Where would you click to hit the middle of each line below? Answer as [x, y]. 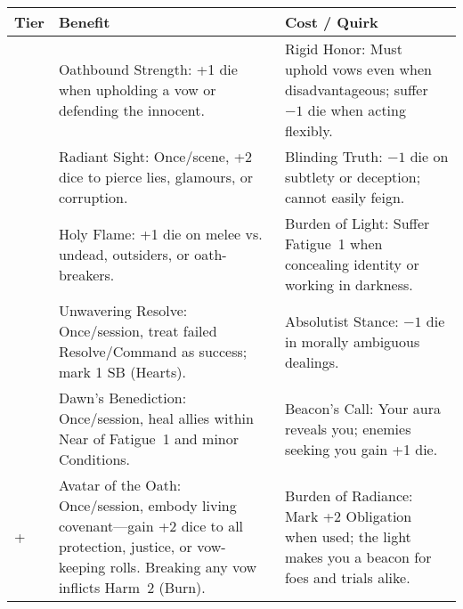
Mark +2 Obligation [348, 516]
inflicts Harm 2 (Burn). [132, 587]
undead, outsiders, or [124, 254]
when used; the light [348, 536]
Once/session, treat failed [138, 331]
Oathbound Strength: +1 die [148, 69]
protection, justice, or [125, 546]
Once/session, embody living [147, 505]
